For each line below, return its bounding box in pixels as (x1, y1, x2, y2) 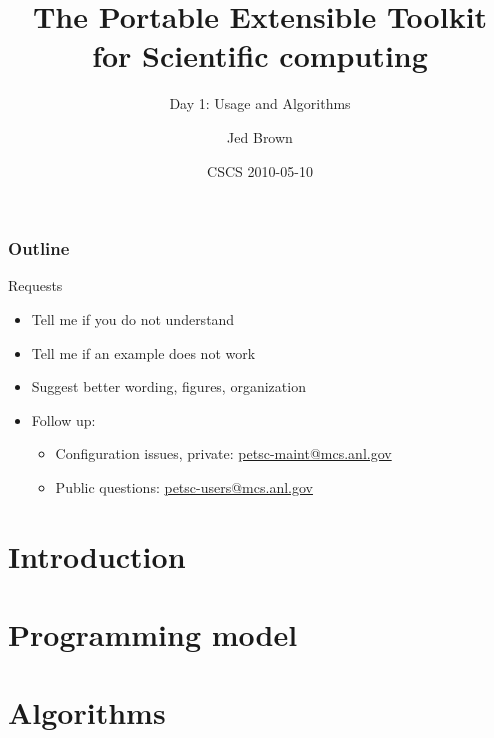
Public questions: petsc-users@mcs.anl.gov (55, 476, 313, 497)
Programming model (8, 614, 298, 655)
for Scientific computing (92, 35, 428, 76)
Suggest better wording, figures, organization (31, 376, 306, 397)
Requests (8, 275, 63, 296)
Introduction (8, 535, 186, 576)
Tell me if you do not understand (31, 308, 235, 329)
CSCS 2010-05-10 (207, 160, 313, 181)
